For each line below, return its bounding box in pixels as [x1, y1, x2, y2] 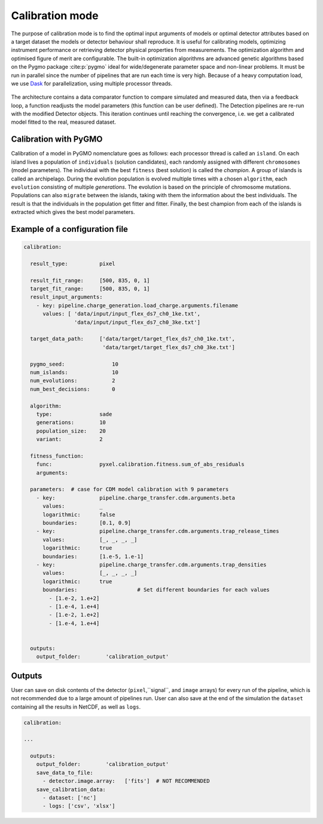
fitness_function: [30, 452, 84, 460]
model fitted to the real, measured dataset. [11, 118, 117, 125]
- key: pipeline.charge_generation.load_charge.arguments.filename [36, 302, 239, 309]
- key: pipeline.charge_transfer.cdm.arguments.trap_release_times [36, 528, 279, 535]
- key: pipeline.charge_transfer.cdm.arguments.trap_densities [36, 561, 267, 568]
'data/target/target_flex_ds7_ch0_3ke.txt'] [102, 344, 236, 351]
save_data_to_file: [36, 769, 94, 776]
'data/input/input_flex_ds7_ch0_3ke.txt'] [74, 318, 200, 326]
